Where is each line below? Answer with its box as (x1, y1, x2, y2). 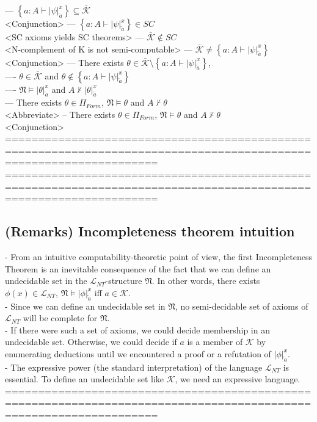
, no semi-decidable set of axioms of (175, 299, 308, 312)
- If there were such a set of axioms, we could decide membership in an (5, 323, 270, 336)
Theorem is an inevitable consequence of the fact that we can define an (5, 262, 271, 275)
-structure (105, 274, 142, 287)
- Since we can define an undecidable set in (5, 299, 166, 312)
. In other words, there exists (151, 274, 260, 287)
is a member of (187, 335, 243, 348)
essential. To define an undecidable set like (5, 373, 164, 385)
